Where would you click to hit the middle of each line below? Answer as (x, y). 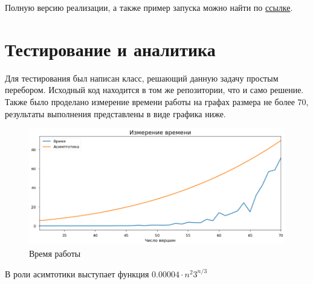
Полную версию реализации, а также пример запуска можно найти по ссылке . (149, 7)
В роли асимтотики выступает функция (77, 273)
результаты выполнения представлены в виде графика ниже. (115, 113)
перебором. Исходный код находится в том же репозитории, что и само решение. (154, 90)
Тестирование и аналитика (110, 49)
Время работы (55, 253)
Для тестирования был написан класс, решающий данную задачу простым (142, 78)
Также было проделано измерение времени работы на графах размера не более (150, 101)
